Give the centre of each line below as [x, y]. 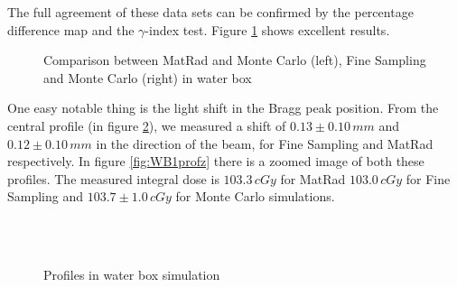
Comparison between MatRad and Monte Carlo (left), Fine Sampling [235, 60]
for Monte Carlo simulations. [255, 196]
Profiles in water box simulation [132, 275]
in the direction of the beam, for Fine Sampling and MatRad [265, 143]
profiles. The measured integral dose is [113, 178]
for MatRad [313, 178]
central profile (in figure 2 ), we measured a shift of [147, 125]
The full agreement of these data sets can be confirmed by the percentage [210, 12]
